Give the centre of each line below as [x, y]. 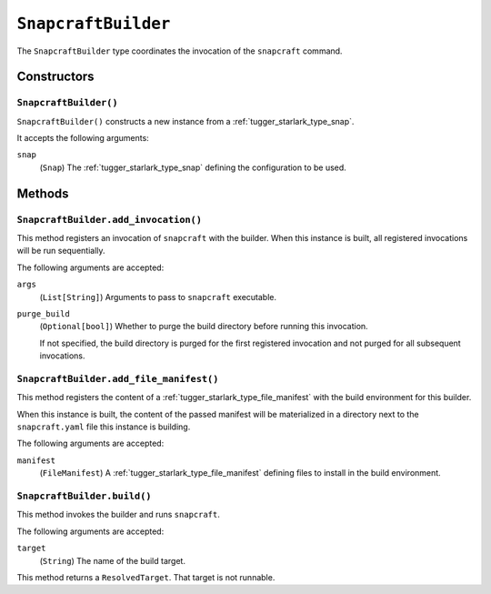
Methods [43, 193]
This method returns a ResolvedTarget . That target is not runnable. [146, 577]
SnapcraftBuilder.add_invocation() [110, 220]
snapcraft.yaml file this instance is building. [104, 427]
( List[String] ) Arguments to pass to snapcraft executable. [158, 297]
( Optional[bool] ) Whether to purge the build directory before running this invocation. [204, 327]
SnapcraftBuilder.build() [84, 496]
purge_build [43, 313]
